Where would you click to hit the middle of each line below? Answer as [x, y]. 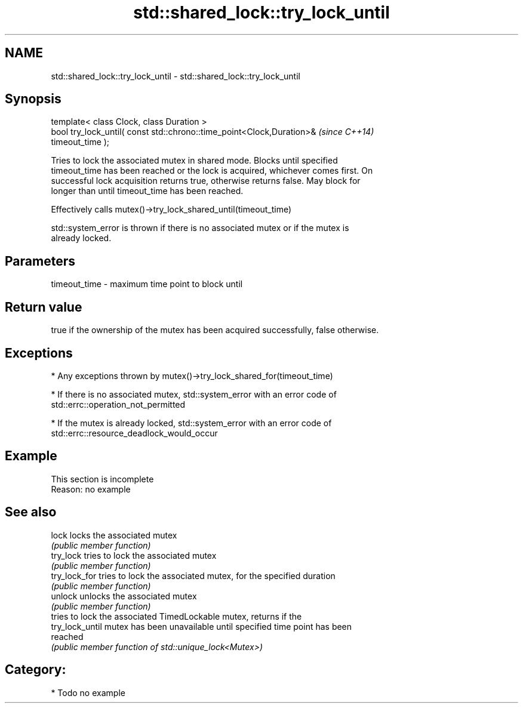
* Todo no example [88, 692]
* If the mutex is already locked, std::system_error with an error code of [191, 423]
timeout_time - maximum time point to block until [147, 284]
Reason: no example [91, 489]
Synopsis [33, 99]
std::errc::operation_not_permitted [118, 404]
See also [31, 512]
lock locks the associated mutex [114, 535]
